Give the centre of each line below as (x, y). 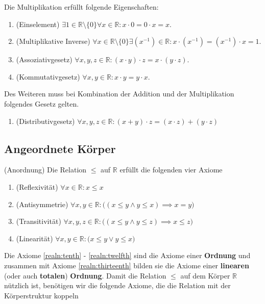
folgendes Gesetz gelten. (42, 103)
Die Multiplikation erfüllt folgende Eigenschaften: (81, 7)
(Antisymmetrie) (42, 204)
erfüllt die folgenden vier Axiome (171, 170)
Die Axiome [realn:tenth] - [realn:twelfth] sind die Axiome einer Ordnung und (127, 255)
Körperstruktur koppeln (41, 295)
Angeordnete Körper (60, 148)
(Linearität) (34, 238)
